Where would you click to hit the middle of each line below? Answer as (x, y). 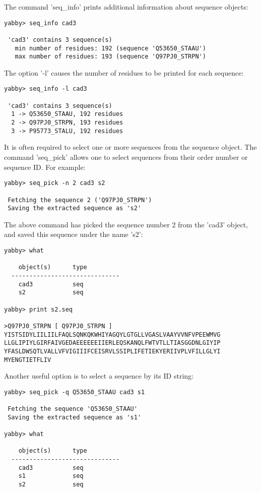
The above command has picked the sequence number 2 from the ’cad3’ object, (126, 224)
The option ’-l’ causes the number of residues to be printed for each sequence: (124, 72)
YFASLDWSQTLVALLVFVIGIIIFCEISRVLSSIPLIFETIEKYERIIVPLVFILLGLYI (112, 351)
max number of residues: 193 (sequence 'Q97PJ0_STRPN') (110, 57)
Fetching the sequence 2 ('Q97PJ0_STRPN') (80, 200)
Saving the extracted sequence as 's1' (75, 417)
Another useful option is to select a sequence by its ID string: (99, 376)
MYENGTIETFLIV (28, 360)
